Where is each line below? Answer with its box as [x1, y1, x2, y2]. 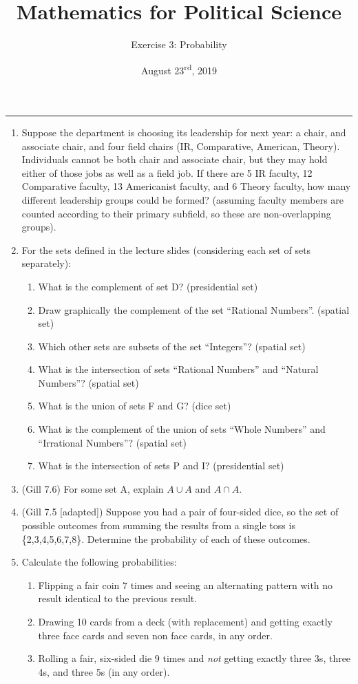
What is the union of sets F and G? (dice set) [38, 398, 231, 413]
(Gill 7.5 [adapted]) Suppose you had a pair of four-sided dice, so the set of [21, 504, 339, 519]
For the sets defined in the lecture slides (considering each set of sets [21, 242, 311, 257]
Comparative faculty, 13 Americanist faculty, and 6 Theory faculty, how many [21, 179, 351, 193]
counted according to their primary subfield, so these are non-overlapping [21, 206, 331, 220]
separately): [21, 256, 72, 270]
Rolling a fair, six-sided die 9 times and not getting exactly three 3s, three [38, 651, 351, 665]
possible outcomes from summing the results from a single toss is [21, 518, 295, 533]
